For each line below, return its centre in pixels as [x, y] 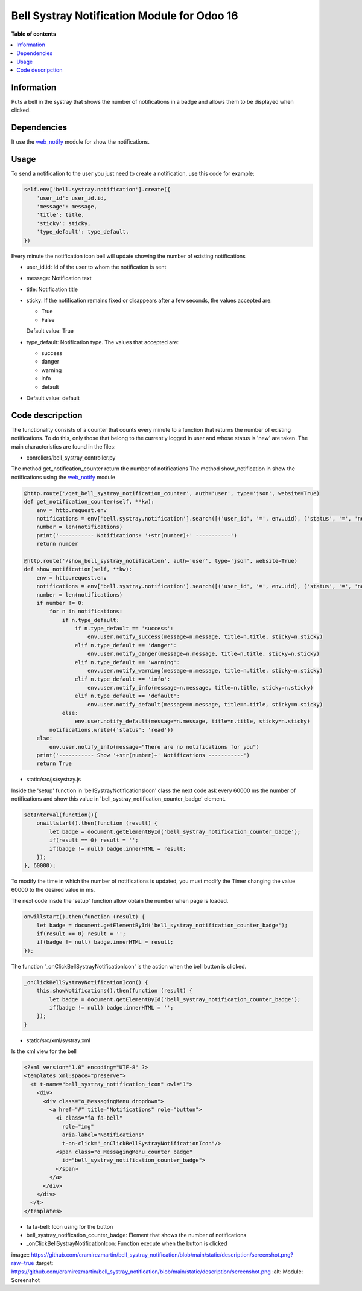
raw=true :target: [32, 1263]
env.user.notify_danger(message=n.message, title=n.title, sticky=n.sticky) [204, 654]
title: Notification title [52, 289]
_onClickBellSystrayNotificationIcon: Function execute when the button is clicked [127, 1243]
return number [57, 544]
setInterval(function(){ [61, 815]
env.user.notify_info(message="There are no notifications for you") [154, 747]
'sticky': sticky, [64, 223]
